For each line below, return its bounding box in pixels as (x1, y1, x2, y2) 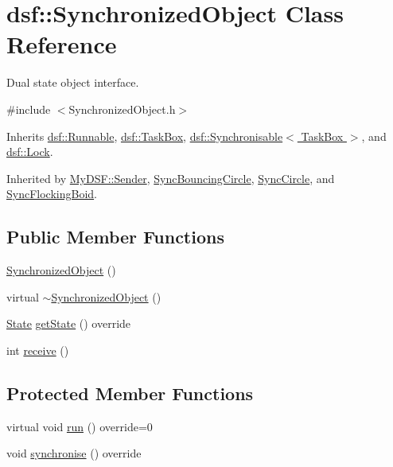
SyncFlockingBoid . (6, 185, 97, 202)
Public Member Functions (6, 224, 224, 249)
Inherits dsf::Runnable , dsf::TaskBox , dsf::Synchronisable (6, 127, 283, 144)
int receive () (6, 341, 69, 358)
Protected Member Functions (6, 380, 254, 405)
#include (6, 100, 51, 117)
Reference (6, 28, 117, 60)
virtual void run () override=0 (6, 418, 153, 434)
